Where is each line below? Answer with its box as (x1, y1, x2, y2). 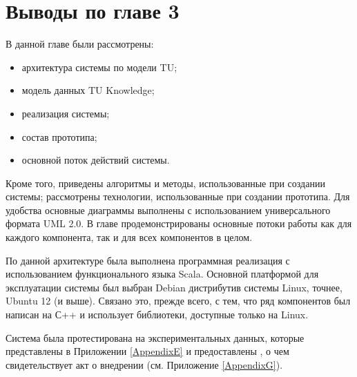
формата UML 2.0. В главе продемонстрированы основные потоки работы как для (6, 216, 352, 231)
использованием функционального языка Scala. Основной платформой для (6, 267, 319, 281)
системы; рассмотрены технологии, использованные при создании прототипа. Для (6, 189, 350, 204)
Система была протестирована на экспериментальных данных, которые (6, 330, 305, 345)
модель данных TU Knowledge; (21, 83, 155, 97)
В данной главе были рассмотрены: (6, 37, 154, 51)
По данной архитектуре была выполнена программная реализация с (6, 253, 290, 267)
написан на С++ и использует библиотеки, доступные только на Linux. (6, 307, 309, 322)
